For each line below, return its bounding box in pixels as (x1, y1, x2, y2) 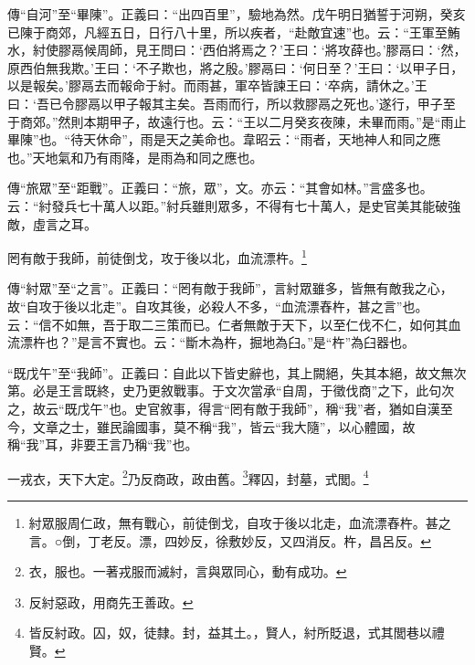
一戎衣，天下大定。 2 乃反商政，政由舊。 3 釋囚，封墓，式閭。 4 (7, 466, 369, 488)
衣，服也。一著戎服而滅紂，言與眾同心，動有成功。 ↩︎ (28, 562, 347, 581)
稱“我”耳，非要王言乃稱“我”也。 (7, 435, 198, 454)
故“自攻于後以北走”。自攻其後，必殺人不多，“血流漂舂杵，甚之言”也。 (7, 296, 428, 315)
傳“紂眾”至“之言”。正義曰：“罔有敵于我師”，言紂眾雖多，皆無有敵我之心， (7, 279, 453, 298)
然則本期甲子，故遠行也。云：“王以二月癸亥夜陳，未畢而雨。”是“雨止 (58, 111, 467, 131)
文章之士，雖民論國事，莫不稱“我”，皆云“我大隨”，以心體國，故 (32, 417, 416, 436)
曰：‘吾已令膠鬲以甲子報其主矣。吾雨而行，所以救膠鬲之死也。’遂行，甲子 (7, 93, 443, 112)
